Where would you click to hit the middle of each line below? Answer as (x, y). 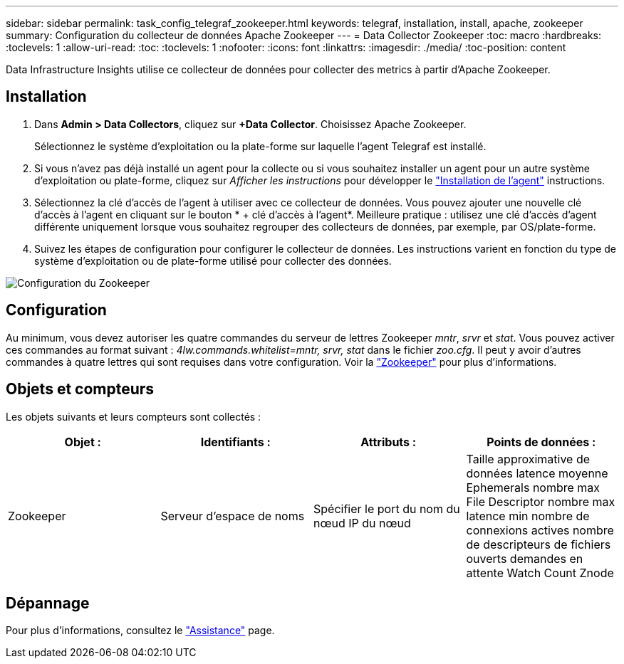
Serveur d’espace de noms (233, 516)
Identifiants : (235, 442)
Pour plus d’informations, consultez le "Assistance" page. (140, 631)
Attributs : (389, 442)
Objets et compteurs (80, 389)
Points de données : (541, 442)
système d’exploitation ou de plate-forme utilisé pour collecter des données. (213, 260)
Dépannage (48, 603)
